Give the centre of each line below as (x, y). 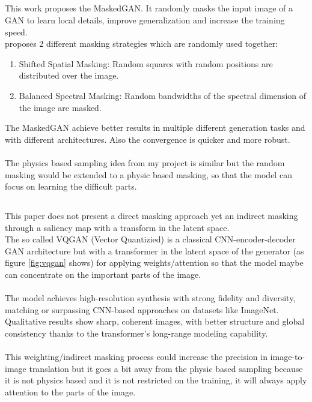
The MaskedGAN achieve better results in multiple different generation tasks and (155, 127)
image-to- (288, 357)
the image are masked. (60, 107)
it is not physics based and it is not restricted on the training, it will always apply (156, 380)
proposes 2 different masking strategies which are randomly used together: (142, 43)
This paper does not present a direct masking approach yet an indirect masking (151, 216)
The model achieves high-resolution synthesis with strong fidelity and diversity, (150, 298)
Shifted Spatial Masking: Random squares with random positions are (146, 63)
